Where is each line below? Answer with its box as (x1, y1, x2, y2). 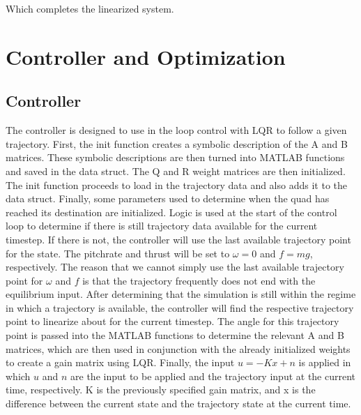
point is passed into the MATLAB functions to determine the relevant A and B (6, 328, 344, 342)
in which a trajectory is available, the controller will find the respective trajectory (6, 300, 354, 315)
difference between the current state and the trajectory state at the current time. (6, 396, 351, 411)
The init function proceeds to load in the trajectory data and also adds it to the (6, 177, 347, 192)
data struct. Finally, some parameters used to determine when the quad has (6, 191, 330, 206)
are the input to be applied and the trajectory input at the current (70, 368, 356, 383)
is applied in (298, 355, 351, 370)
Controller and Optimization (6, 42, 286, 70)
